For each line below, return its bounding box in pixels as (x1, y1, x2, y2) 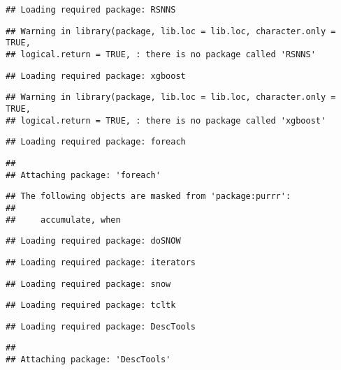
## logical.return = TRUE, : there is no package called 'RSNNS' (6, 49, 316, 59)
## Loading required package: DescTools (6, 321, 196, 332)
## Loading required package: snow (6, 279, 171, 289)
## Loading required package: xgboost (6, 71, 186, 81)
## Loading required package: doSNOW (6, 236, 181, 246)
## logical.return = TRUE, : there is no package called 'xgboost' (6, 115, 326, 126)
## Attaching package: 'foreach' (6, 170, 161, 180)
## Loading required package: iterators (6, 257, 196, 267)
